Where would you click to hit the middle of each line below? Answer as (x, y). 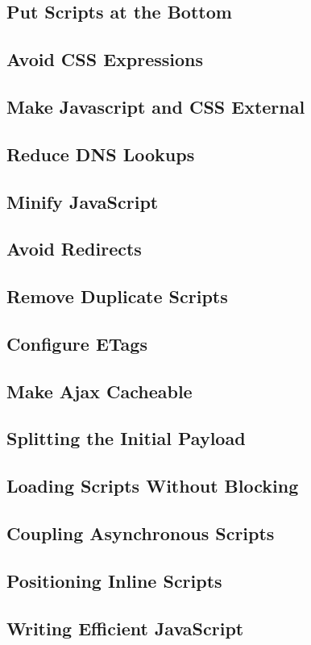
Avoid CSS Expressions (105, 59)
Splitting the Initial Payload (126, 438)
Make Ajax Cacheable (100, 391)
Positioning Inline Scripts (114, 580)
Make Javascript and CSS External (156, 106)
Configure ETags (77, 343)
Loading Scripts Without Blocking (153, 486)
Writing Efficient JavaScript (125, 628)
